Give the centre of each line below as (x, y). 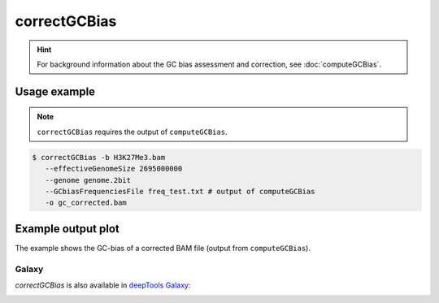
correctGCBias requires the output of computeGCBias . (132, 132)
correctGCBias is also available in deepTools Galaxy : (103, 285)
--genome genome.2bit (88, 180)
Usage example (55, 91)
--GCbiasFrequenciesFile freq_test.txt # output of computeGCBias (180, 191)
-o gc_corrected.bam (86, 203)
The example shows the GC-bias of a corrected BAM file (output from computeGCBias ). (163, 248)
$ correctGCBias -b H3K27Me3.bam (99, 157)
